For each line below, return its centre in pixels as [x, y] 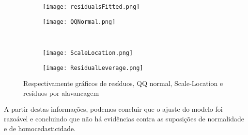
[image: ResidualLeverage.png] [93, 68]
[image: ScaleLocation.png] [88, 53]
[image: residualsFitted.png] [91, 7]
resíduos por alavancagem [61, 93]
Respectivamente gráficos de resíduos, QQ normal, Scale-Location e [123, 83]
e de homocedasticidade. [40, 128]
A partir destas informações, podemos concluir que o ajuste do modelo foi [113, 109]
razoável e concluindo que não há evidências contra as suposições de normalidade [124, 118]
